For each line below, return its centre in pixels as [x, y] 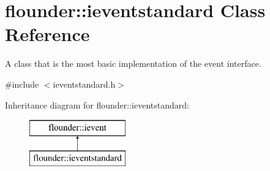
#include [22, 84]
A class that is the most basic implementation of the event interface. [133, 63]
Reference [47, 34]
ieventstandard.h [84, 84]
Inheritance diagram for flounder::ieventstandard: [97, 104]
